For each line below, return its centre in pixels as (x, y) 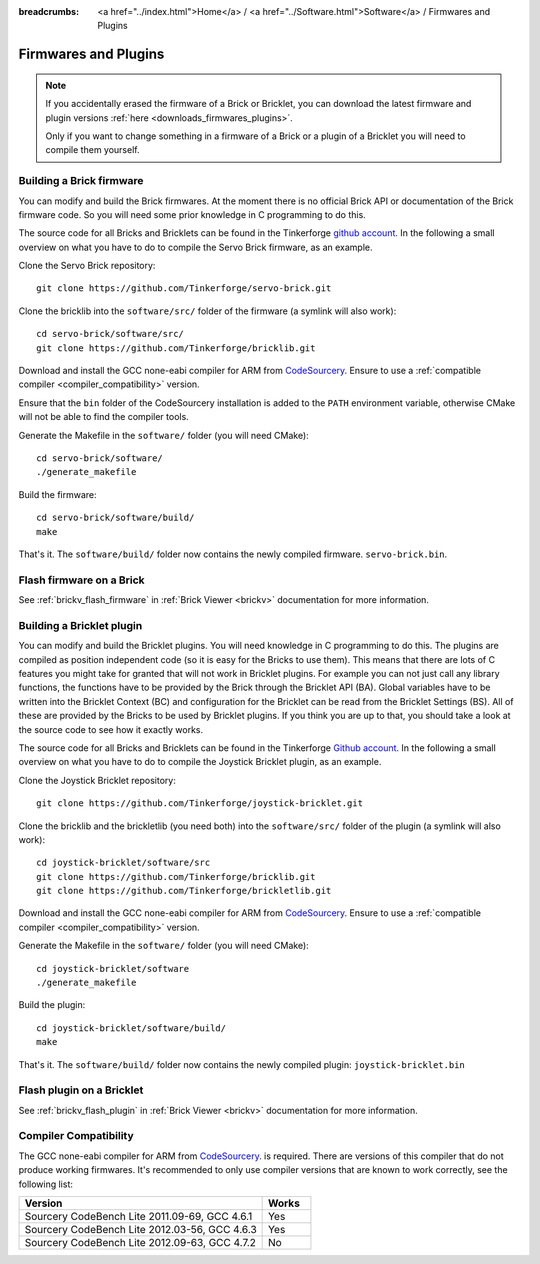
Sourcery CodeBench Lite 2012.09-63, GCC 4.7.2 (140, 1243)
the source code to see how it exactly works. (111, 729)
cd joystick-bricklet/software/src (123, 863)
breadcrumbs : (49, 11)
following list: (46, 1184)
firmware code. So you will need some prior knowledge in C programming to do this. (192, 214)
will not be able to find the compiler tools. (103, 417)
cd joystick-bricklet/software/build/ (131, 1028)
